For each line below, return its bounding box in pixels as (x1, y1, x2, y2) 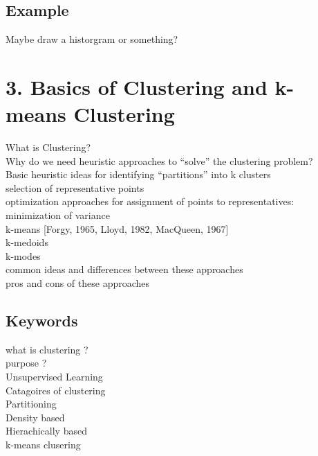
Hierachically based (6, 423, 87, 438)
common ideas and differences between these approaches (6, 262, 243, 277)
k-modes (6, 248, 41, 263)
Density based (6, 410, 65, 424)
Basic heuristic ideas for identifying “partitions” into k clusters (6, 167, 271, 182)
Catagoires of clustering (6, 383, 106, 397)
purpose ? (6, 356, 47, 370)
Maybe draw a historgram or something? (6, 32, 178, 46)
